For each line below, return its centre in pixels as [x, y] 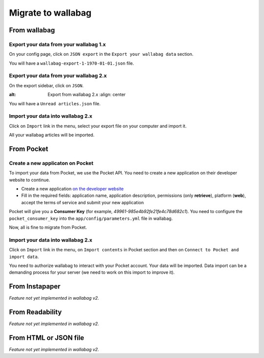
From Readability [35, 312]
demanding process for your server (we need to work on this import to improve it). [92, 272]
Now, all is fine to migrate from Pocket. [48, 227]
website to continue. [30, 180]
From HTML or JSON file [47, 338]
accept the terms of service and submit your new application [83, 202]
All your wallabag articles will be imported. [52, 135]
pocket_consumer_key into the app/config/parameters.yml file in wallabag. [91, 218]
